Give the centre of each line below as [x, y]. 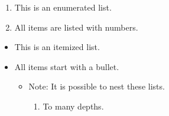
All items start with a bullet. [67, 66]
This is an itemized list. [57, 47]
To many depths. [73, 106]
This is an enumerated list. [63, 7]
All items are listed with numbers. [76, 27]
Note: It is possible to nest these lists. [97, 86]
